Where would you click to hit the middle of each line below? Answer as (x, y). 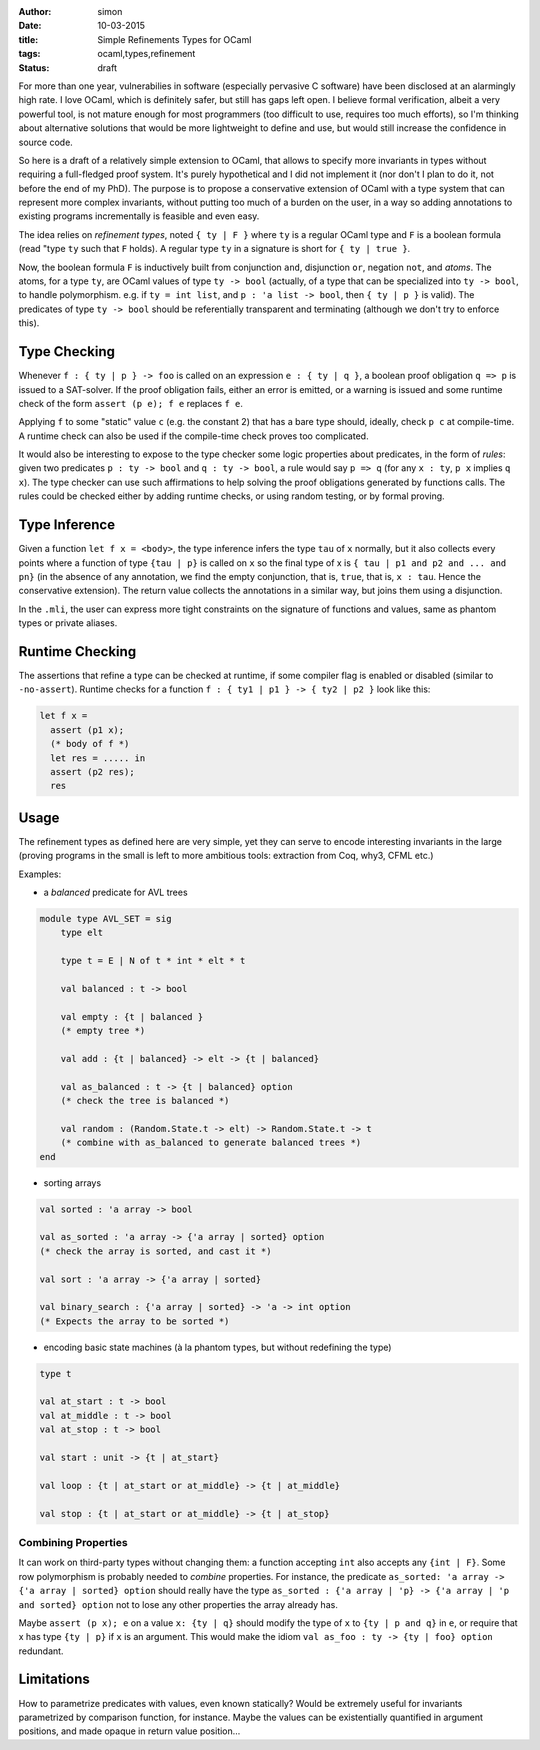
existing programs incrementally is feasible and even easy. (139, 216)
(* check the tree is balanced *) (145, 1101)
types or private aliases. (68, 623)
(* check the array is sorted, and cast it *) (155, 1251)
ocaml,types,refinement (146, 54)
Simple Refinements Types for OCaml (174, 39)
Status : (34, 67)
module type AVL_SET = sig (105, 918)
